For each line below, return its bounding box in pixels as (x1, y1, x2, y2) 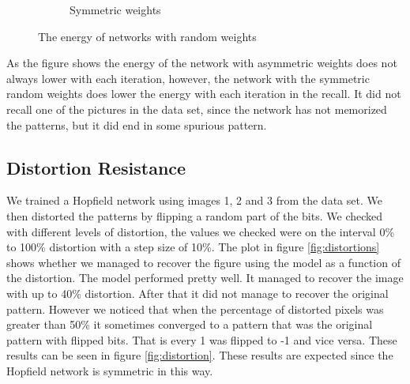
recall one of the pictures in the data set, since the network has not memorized (6, 100, 387, 117)
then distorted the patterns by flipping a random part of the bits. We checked (6, 207, 383, 224)
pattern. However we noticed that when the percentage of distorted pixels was (6, 300, 384, 317)
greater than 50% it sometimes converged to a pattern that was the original (6, 316, 373, 333)
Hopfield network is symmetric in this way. (6, 362, 213, 378)
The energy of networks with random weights (38, 28, 257, 44)
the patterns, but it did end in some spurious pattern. (6, 116, 267, 133)
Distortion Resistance (6, 155, 186, 179)
